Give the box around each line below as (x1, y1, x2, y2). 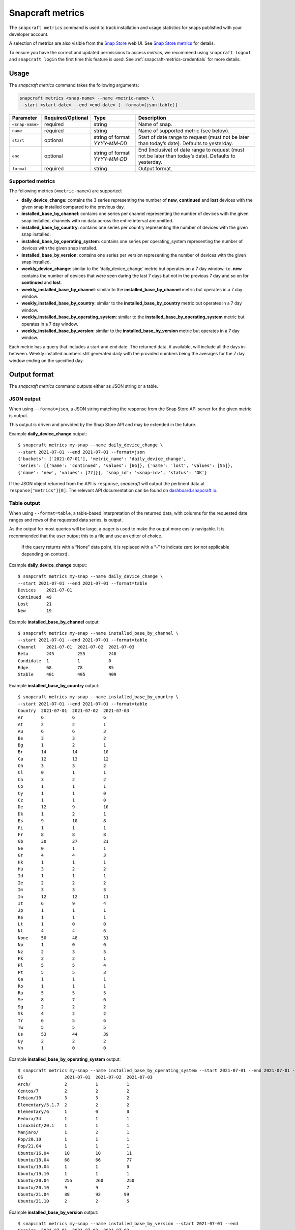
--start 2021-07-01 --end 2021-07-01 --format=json (18, 449, 145, 455)
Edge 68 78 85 (18, 665, 114, 671)
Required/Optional (44, 115, 88, 122)
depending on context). (21, 551, 69, 557)
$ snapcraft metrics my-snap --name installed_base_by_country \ (18, 694, 179, 700)
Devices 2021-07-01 (18, 587, 73, 593)
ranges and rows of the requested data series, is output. (9, 517, 123, 523)
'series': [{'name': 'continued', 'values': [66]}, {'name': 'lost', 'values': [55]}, (18, 463, 233, 468)
